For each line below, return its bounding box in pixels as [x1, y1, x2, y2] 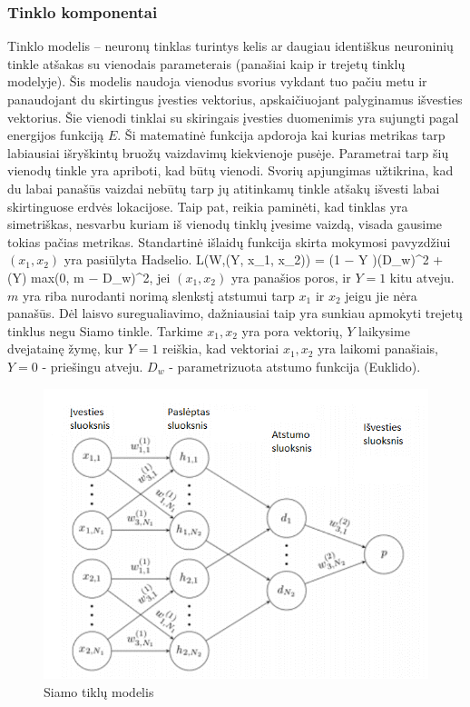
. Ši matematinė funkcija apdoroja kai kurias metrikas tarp [117, 125, 446, 144]
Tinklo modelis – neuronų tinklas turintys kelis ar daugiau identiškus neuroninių [7, 36, 454, 55]
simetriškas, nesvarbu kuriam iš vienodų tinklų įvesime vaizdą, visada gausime [7, 214, 443, 234]
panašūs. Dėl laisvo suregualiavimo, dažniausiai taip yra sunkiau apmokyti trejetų [7, 304, 463, 323]
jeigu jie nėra [345, 285, 417, 304]
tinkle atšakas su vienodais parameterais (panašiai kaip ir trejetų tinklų [7, 54, 406, 73]
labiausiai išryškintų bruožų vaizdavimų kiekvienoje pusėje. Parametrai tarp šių [7, 143, 449, 162]
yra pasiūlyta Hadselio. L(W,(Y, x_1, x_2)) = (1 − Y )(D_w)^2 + [64, 250, 444, 269]
